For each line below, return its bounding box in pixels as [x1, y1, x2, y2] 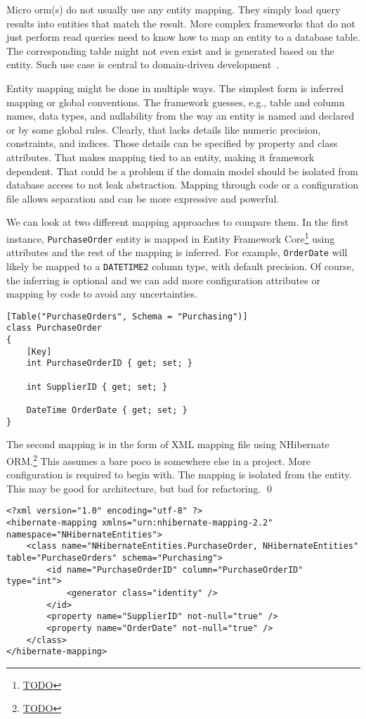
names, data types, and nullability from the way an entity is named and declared [6, 108, 355, 123]
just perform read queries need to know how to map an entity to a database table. [6, 30, 360, 44]
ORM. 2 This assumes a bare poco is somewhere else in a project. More [6, 451, 311, 468]
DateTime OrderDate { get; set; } [26, 405, 188, 415]
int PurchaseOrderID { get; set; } [26, 358, 192, 369]
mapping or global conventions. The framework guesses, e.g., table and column [6, 94, 345, 109]
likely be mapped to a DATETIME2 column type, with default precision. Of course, [6, 258, 354, 273]
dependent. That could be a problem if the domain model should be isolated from [6, 163, 358, 178]
